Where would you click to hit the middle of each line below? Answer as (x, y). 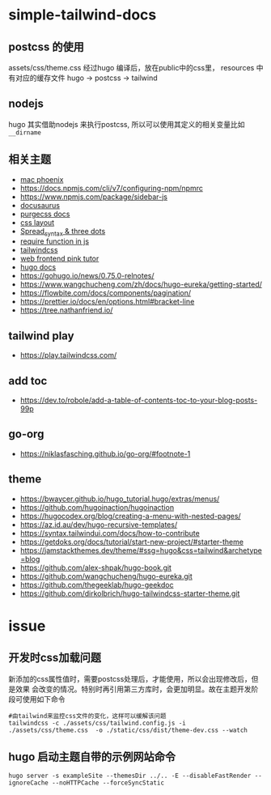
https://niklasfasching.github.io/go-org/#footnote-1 (105, 453)
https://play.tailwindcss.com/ (68, 355)
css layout (37, 222)
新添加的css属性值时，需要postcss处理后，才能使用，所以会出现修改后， (130, 678)
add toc (28, 381)
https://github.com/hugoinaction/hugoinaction (97, 507)
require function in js (55, 241)
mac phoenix (42, 179)
